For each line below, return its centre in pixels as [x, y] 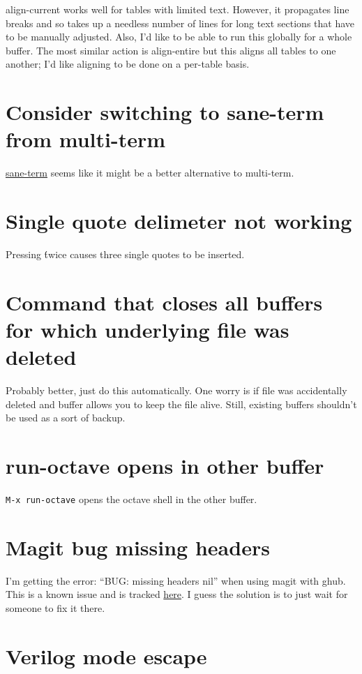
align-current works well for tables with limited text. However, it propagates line [178, 9]
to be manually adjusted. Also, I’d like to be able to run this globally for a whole [179, 37]
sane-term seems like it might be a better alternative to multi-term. [150, 173]
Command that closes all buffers [164, 302]
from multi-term [86, 139]
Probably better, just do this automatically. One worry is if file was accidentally [176, 390]
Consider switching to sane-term [165, 112]
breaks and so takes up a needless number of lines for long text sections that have [180, 23]
